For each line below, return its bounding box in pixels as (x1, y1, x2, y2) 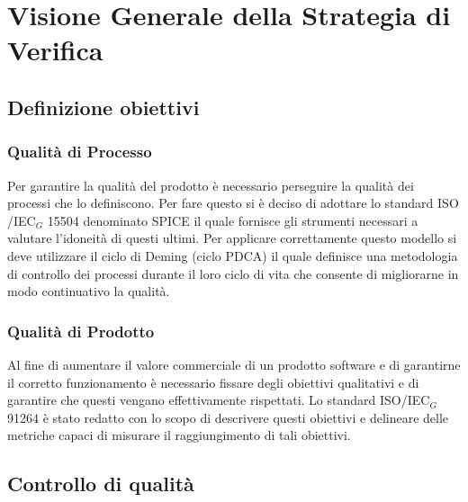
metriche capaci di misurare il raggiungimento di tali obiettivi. (7, 426, 351, 444)
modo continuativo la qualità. (7, 282, 170, 300)
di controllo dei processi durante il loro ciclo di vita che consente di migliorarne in (7, 264, 459, 282)
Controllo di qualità (7, 470, 194, 498)
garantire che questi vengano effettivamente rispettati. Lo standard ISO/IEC (7, 390, 430, 409)
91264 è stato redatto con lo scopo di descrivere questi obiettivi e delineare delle (7, 408, 449, 426)
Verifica (7, 31, 103, 68)
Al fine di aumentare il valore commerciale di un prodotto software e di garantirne (7, 354, 461, 373)
